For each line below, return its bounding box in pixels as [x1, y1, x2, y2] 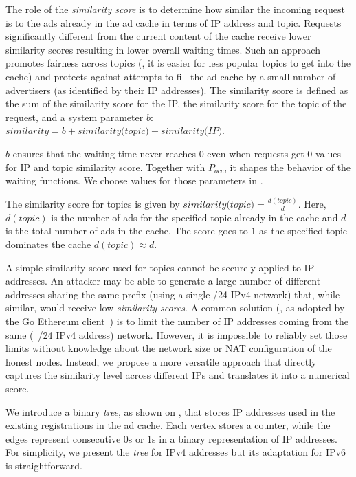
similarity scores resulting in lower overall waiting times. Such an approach [5, 42, 320, 56]
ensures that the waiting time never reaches [12, 146, 196, 160]
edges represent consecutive [5, 431, 121, 445]
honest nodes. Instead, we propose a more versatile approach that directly [5, 354, 317, 368]
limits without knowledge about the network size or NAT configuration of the [5, 341, 332, 355]
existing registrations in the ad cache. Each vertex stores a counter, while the [5, 418, 331, 432]
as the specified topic [258, 223, 348, 238]
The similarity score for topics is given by [5, 197, 180, 211]
